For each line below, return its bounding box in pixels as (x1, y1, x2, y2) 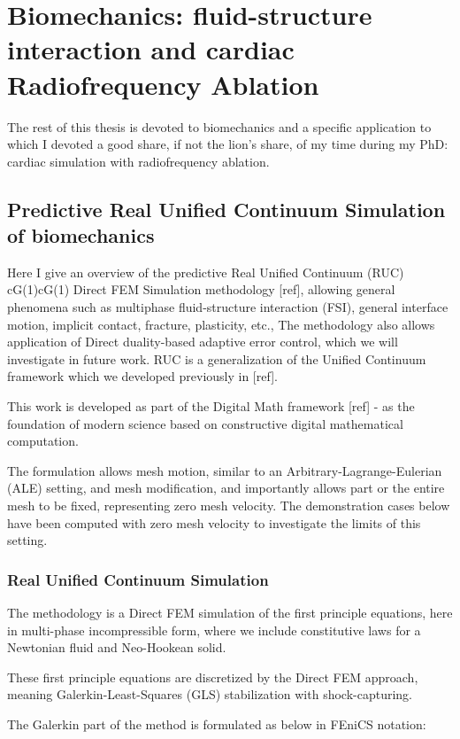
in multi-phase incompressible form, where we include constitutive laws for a (7, 620, 421, 639)
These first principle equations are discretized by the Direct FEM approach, (7, 667, 418, 686)
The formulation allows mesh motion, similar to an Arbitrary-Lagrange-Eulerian (7, 461, 442, 479)
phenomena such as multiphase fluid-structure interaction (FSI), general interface (7, 298, 448, 316)
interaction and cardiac (7, 31, 295, 67)
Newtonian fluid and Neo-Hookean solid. (7, 638, 226, 657)
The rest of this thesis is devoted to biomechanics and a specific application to (7, 117, 432, 136)
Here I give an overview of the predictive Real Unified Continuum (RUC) (7, 262, 404, 281)
